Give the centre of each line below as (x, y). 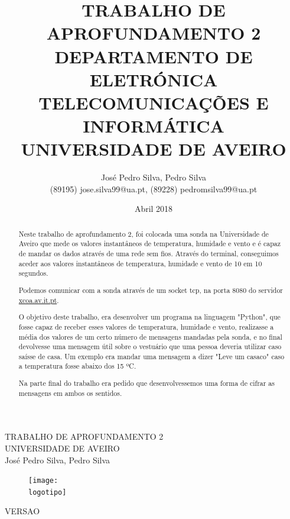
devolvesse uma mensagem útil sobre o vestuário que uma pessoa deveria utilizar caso (150, 346)
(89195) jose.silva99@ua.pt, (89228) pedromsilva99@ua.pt (154, 188)
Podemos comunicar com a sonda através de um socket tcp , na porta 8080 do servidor (151, 290)
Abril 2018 (154, 209)
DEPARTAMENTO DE (154, 56)
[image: (43, 481)
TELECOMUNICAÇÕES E (154, 102)
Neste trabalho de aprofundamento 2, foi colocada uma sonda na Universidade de (144, 233)
